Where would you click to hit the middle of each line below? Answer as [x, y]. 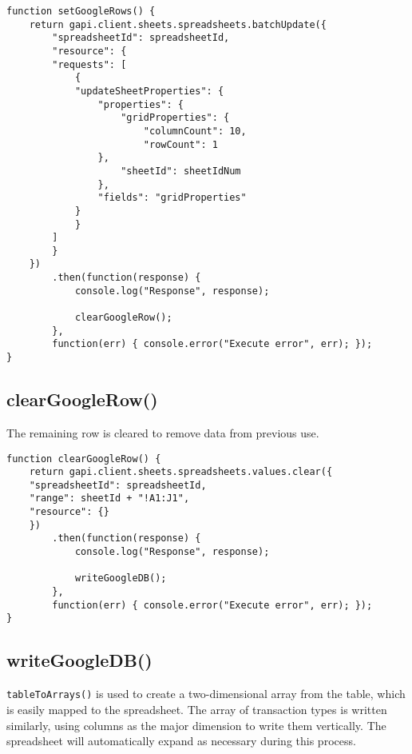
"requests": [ [89, 64]
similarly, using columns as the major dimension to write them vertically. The [196, 725]
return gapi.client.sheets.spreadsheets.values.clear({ [181, 472]
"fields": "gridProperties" [172, 198]
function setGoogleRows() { [81, 11]
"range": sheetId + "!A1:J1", [109, 499]
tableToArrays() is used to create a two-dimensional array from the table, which [206, 694]
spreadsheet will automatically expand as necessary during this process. [181, 741]
